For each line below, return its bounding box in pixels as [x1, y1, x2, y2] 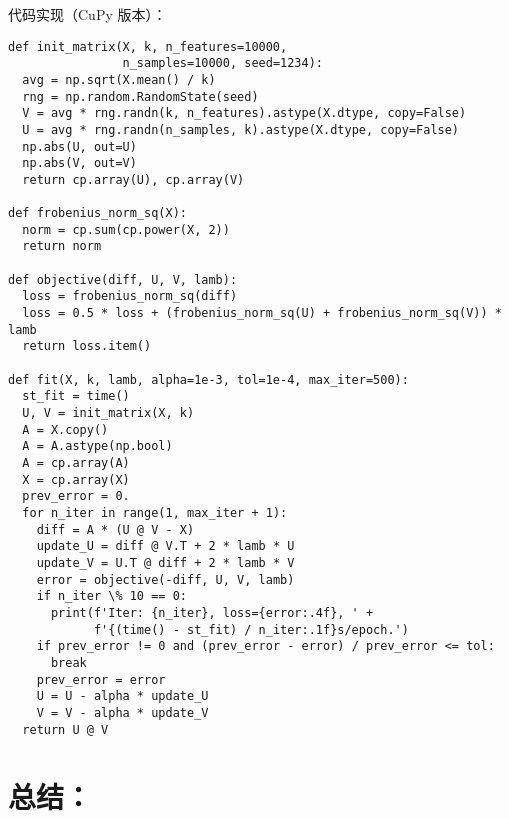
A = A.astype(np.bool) [22, 439, 173, 454]
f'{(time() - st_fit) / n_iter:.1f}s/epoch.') [93, 622, 409, 637]
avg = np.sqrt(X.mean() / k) [22, 72, 216, 87]
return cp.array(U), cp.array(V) [22, 172, 245, 187]
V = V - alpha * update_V [36, 705, 209, 720]
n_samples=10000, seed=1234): [122, 56, 323, 71]
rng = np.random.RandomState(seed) [22, 89, 259, 104]
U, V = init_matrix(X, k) [22, 406, 195, 421]
